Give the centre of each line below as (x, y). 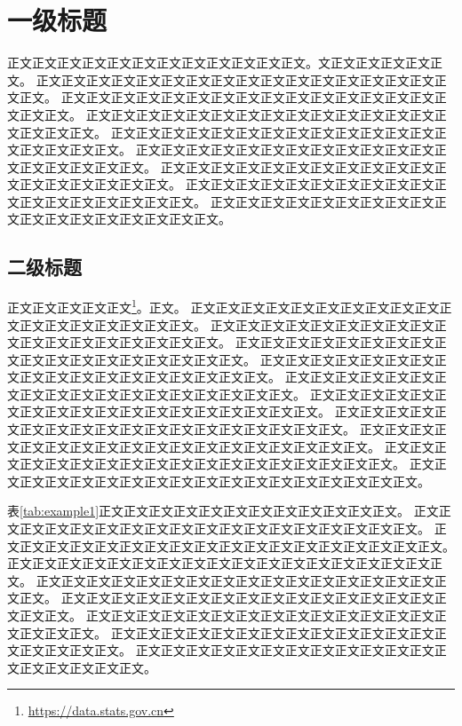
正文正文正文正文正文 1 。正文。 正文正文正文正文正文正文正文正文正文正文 (223, 306)
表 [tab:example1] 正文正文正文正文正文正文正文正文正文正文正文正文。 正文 (223, 511)
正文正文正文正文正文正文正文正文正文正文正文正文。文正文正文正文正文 (219, 63)
